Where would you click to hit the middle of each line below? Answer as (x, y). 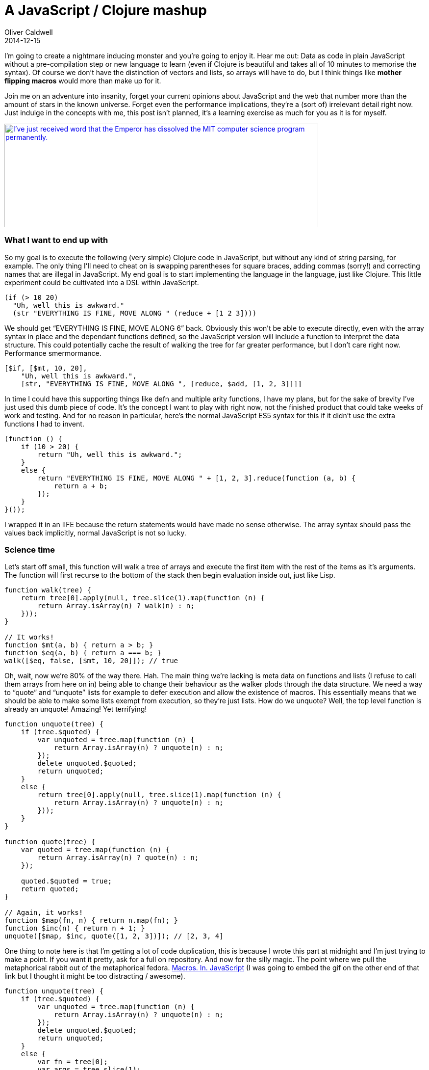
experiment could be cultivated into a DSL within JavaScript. (102, 282)
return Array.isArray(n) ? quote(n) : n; (118, 858)
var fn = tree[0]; (73, 1062)
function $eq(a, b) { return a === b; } (83, 653)
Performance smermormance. (53, 353)
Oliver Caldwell (29, 32)
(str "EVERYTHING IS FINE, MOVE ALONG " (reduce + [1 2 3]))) (135, 313)
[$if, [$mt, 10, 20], (46, 368)
